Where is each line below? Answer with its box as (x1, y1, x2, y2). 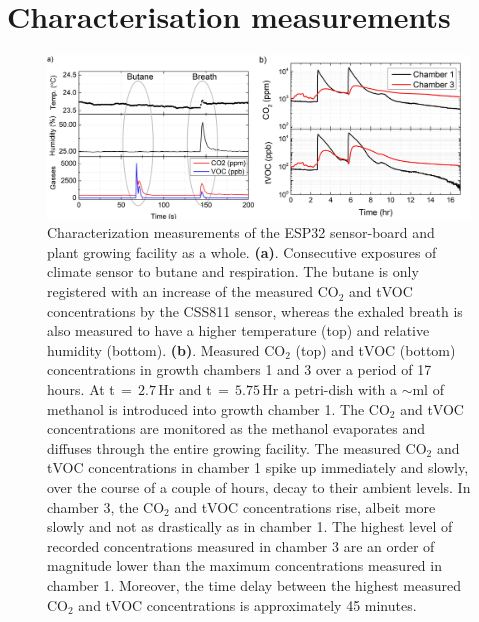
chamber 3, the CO (47, 496, 165, 517)
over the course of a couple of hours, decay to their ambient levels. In (47, 476, 471, 497)
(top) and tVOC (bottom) (295, 339, 456, 360)
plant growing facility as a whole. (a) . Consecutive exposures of (47, 241, 437, 262)
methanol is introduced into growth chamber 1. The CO (47, 398, 390, 419)
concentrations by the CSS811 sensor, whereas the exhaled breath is (47, 300, 463, 321)
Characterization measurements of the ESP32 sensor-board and (47, 222, 435, 243)
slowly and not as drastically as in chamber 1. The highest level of (47, 516, 453, 537)
